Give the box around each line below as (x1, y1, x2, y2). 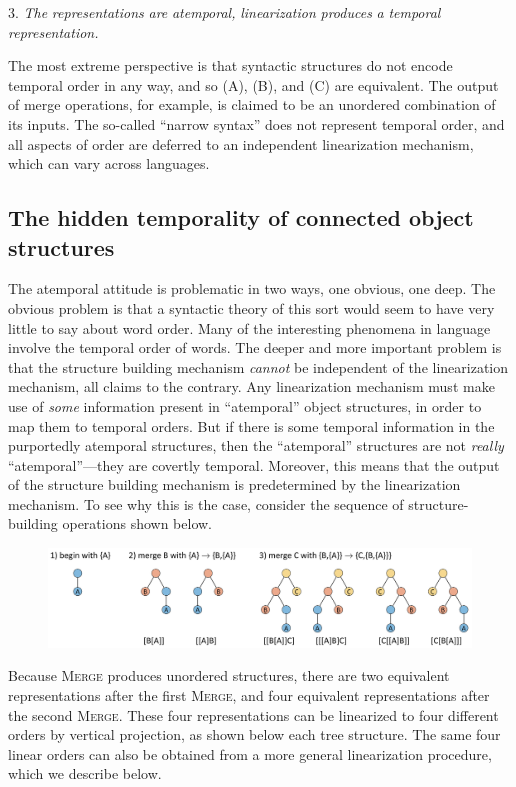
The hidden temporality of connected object (8, 202, 474, 233)
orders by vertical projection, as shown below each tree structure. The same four (8, 724, 501, 745)
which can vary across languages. (8, 153, 210, 174)
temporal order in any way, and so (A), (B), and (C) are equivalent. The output (8, 74, 499, 95)
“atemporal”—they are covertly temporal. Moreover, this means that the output (8, 454, 500, 475)
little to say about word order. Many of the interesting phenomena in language (8, 317, 491, 338)
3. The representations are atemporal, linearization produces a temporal (8, 2, 441, 22)
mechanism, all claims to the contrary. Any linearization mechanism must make (8, 376, 495, 397)
